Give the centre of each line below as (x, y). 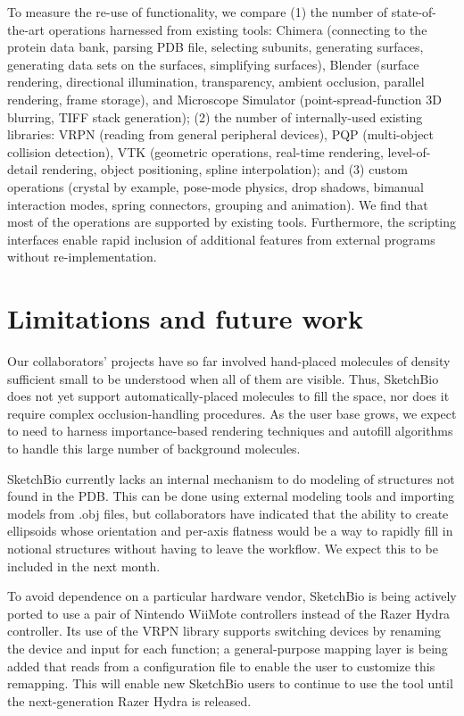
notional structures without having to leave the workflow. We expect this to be (223, 548)
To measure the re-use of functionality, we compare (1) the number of (198, 12)
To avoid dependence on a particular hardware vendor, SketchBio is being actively (232, 596)
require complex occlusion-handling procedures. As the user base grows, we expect (232, 413)
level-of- (409, 151)
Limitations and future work (185, 318)
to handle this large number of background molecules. (154, 448)
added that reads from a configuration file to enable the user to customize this (221, 666)
